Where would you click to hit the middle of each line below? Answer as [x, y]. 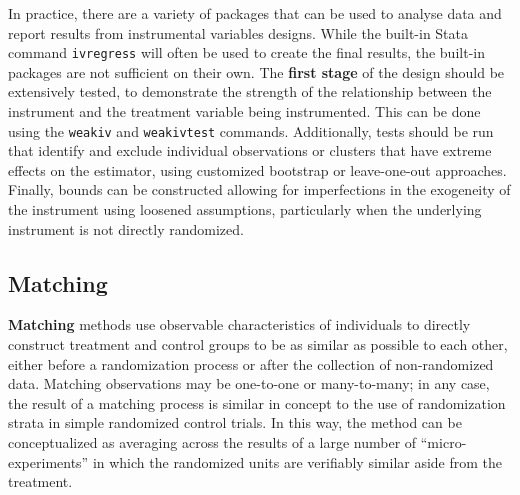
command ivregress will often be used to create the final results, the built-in [246, 52]
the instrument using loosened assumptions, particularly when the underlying [245, 209]
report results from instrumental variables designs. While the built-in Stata [238, 32]
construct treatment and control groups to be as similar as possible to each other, [258, 344]
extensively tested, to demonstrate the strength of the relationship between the [250, 91]
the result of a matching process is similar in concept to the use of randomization [257, 402]
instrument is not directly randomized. [126, 228]
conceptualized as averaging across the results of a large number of [212, 442]
